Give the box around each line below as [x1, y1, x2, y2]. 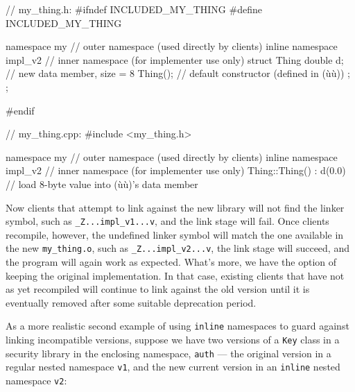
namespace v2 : [6, 373, 67, 388]
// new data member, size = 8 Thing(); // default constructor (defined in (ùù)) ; [6, 66, 350, 80]
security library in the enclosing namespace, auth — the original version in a [6, 346, 331, 360]
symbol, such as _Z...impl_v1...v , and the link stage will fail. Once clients [6, 214, 329, 228]
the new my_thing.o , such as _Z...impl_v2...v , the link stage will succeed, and [6, 241, 349, 255]
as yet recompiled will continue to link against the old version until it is [6, 282, 310, 296]
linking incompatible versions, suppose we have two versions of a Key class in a [6, 332, 340, 347]
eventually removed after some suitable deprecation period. [6, 295, 257, 309]
